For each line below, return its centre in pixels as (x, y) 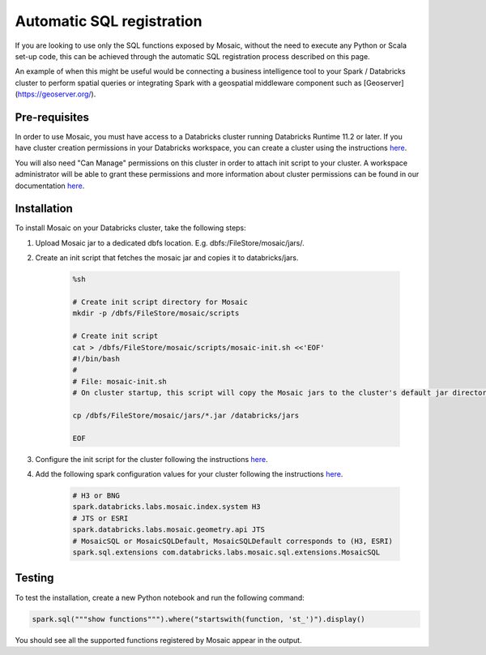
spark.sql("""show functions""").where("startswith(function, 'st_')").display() (199, 619)
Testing (34, 578)
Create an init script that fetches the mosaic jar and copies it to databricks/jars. (167, 258)
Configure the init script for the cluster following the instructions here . (151, 459)
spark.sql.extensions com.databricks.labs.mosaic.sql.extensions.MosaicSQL (226, 552)
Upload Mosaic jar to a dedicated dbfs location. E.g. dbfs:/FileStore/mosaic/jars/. (170, 242)
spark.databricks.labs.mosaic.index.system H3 (166, 507)
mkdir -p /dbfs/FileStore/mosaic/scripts (156, 313)
